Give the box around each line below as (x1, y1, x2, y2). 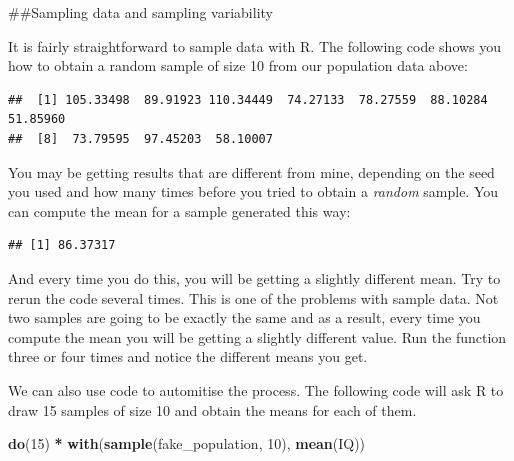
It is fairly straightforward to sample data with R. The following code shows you (8, 35, 502, 56)
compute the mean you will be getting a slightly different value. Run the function (8, 326, 507, 347)
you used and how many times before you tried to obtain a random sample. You (8, 181, 499, 202)
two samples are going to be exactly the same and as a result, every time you (8, 307, 481, 328)
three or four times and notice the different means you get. (8, 346, 368, 367)
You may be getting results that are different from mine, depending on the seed (8, 161, 495, 182)
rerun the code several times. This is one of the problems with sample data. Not (8, 287, 499, 308)
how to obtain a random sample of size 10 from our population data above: (8, 55, 468, 76)
